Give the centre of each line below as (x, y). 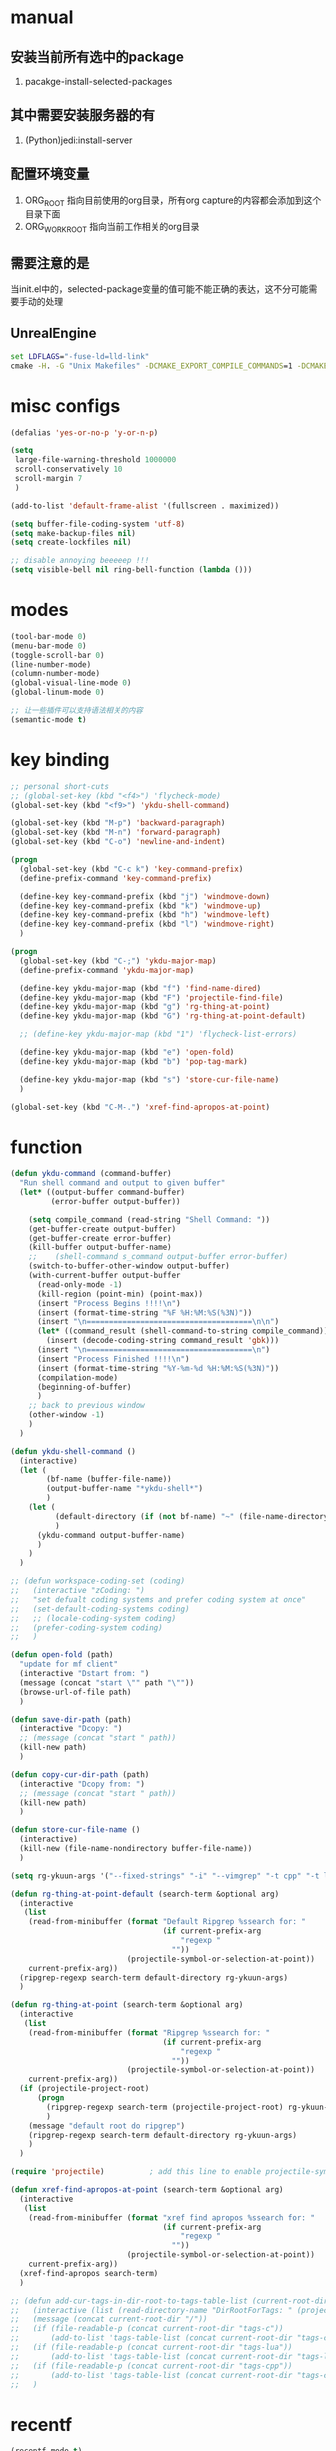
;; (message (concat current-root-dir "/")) (109, 2319)
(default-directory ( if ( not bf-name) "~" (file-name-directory (191, 1516)
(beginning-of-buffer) (84, 1387)
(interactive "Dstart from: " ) (84, 1674)
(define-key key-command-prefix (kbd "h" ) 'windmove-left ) (145, 915)
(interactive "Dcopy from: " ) (82, 1784)
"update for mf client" (68, 1664)
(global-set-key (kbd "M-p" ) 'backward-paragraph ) (118, 823)
